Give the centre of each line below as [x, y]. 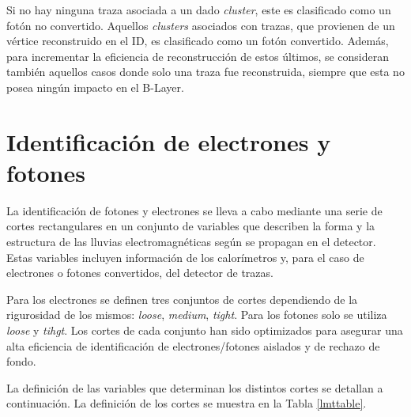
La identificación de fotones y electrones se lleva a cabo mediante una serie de [194, 210]
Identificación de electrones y [169, 141]
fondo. [21, 361]
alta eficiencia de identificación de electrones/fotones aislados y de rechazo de [193, 345]
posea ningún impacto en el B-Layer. [95, 87]
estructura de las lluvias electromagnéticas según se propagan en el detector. [191, 242]
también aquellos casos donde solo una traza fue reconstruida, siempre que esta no [205, 72]
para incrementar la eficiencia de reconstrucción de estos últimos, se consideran [198, 56]
